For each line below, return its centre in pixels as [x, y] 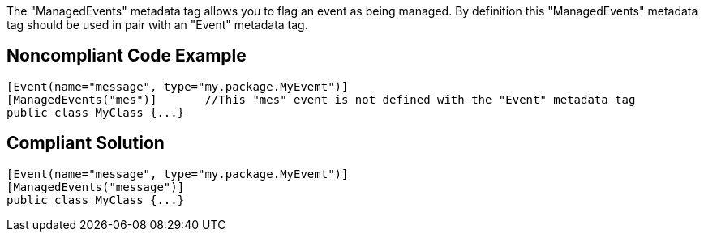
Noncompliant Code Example [127, 56]
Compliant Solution [86, 143]
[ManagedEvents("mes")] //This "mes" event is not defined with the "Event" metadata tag [321, 99]
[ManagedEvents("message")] [96, 187]
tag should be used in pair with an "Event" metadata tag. [157, 25]
